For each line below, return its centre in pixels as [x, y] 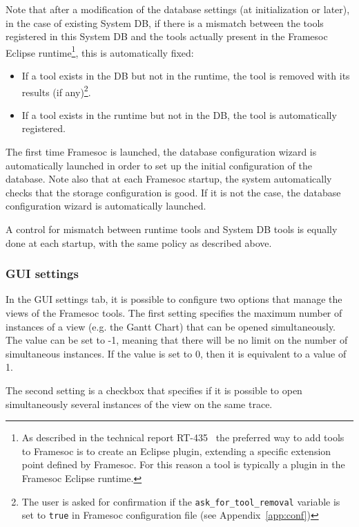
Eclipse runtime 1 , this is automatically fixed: [100, 51]
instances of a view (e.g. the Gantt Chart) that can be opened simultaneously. [171, 326]
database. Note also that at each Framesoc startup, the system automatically [169, 179]
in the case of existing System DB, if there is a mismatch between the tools [165, 22]
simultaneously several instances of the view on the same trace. [139, 404]
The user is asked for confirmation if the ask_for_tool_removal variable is [181, 501]
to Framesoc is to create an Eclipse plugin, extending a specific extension [176, 451]
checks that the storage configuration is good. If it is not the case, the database [173, 192]
